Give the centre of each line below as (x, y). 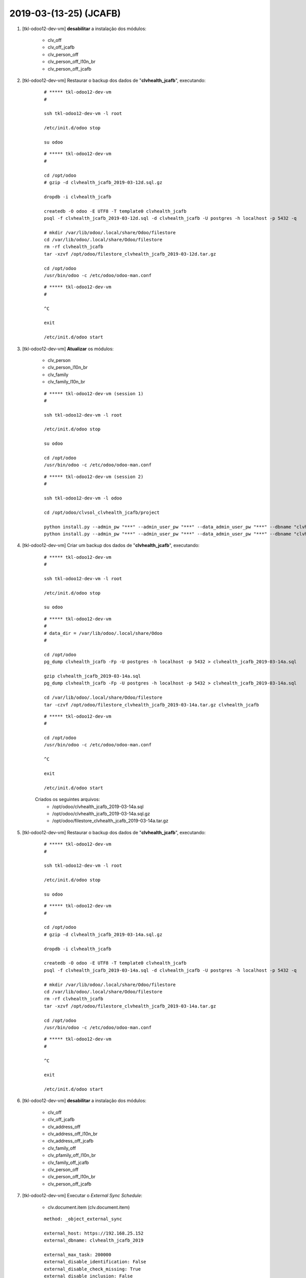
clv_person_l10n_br (68, 368)
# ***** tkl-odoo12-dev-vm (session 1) (94, 393)
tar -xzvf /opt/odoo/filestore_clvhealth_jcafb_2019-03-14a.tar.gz (130, 1006)
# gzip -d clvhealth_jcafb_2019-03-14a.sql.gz (103, 934)
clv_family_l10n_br (67, 382)
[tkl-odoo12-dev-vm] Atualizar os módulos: (68, 349)
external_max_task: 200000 (78, 1254)
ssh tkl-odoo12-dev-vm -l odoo (83, 498)
